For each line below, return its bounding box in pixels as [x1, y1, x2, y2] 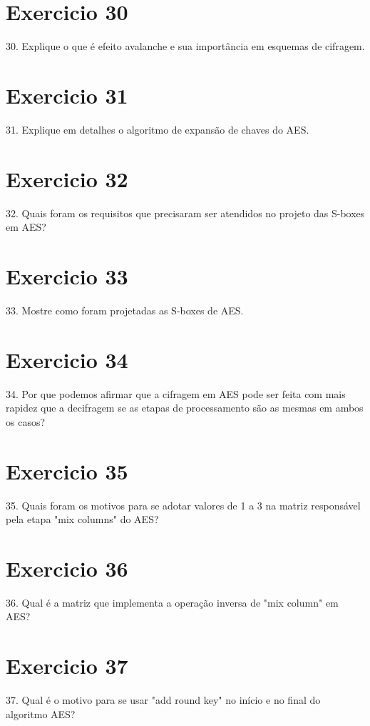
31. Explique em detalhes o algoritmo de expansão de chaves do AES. [6, 121, 309, 136]
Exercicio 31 [6, 80, 128, 109]
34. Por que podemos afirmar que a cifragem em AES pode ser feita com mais [6, 386, 346, 401]
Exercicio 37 [6, 651, 128, 680]
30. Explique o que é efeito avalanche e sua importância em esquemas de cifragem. [6, 39, 365, 54]
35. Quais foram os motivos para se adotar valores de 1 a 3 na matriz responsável [6, 497, 361, 512]
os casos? [6, 414, 46, 429]
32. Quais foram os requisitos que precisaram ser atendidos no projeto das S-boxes [6, 205, 365, 220]
